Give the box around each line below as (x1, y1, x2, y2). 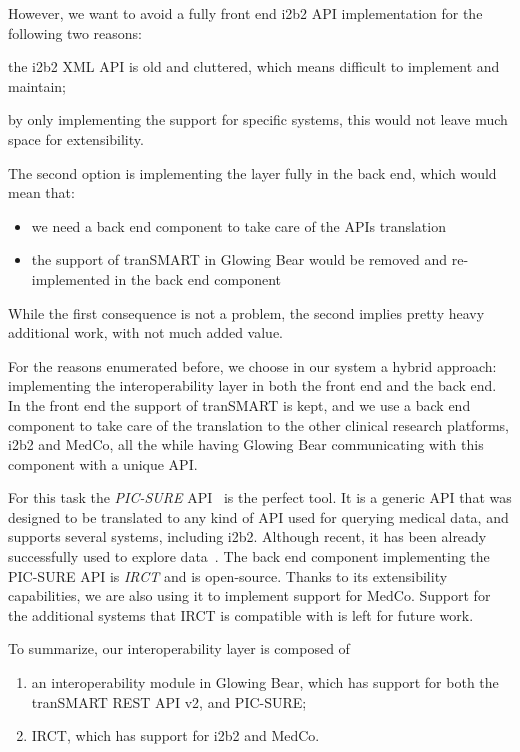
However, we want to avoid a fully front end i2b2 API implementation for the (8, 3, 483, 23)
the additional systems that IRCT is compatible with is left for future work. (8, 604, 474, 625)
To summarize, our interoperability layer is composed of (8, 638, 350, 659)
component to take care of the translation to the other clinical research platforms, (8, 414, 509, 435)
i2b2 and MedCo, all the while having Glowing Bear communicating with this (8, 434, 484, 455)
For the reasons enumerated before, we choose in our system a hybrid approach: (8, 355, 497, 376)
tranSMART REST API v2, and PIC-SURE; (31, 691, 307, 712)
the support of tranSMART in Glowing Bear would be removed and (31, 249, 448, 270)
